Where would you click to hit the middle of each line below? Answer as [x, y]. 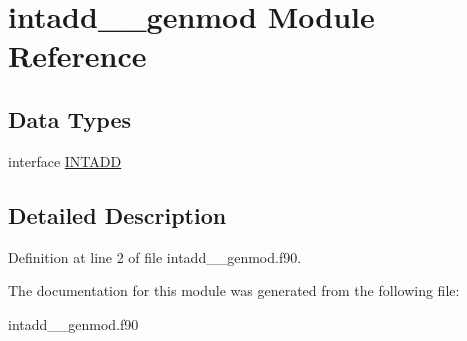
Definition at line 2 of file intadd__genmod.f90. [155, 256]
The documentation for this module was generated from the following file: [234, 290]
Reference [77, 55]
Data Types [69, 118]
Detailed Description [117, 214]
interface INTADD [65, 160]
